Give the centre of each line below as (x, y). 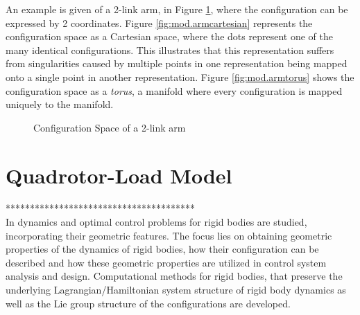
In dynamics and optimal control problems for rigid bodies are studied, (156, 222)
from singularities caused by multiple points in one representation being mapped (177, 63)
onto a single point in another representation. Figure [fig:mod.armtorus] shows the (180, 76)
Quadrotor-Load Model (119, 175)
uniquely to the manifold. (60, 104)
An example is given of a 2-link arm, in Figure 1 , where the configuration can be (177, 9)
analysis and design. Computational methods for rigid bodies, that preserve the (174, 276)
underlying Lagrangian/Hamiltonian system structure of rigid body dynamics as (176, 290)
